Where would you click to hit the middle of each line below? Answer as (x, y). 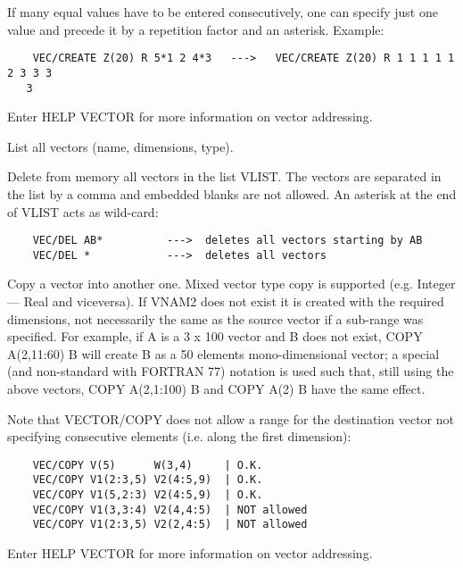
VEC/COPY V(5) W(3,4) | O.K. (148, 465)
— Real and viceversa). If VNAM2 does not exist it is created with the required (226, 301)
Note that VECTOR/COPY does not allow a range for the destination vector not (231, 418)
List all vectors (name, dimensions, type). (120, 146)
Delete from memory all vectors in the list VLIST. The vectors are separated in (224, 176)
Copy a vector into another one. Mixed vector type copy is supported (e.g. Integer (231, 284)
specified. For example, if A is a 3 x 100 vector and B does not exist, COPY (215, 336)
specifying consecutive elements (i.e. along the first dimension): (179, 436)
